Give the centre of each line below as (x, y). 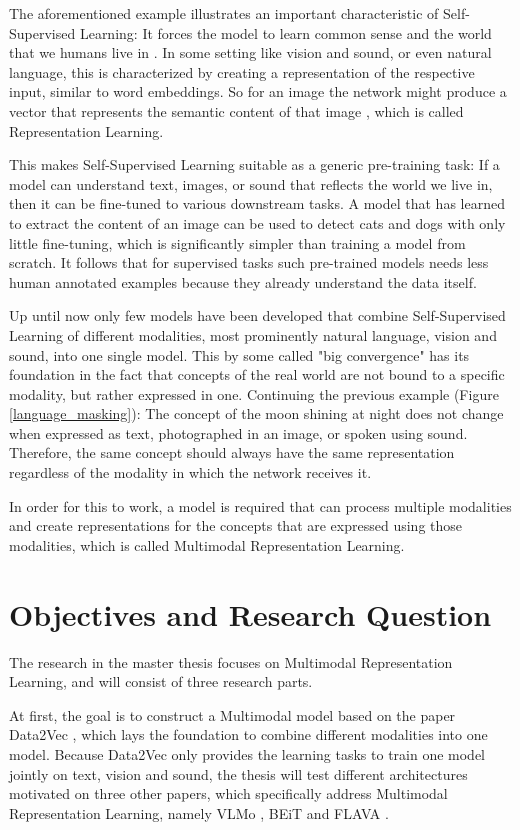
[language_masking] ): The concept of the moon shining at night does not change (256, 413)
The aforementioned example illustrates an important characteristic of (224, 13)
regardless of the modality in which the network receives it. (190, 472)
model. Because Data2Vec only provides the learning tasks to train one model (247, 753)
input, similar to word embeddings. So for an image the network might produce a (258, 91)
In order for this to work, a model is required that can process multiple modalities (260, 505)
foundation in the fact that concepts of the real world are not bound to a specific (257, 374)
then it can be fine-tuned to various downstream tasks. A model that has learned (257, 203)
